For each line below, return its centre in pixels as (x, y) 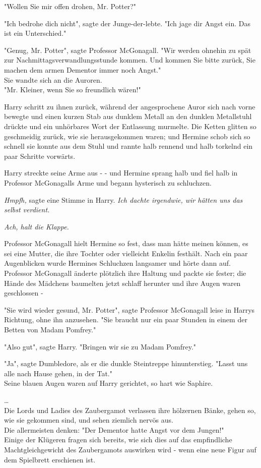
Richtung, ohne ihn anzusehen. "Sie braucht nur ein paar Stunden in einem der (126, 319)
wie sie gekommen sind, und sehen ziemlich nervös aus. (89, 420)
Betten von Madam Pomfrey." (50, 330)
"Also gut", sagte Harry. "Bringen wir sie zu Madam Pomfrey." (100, 346)
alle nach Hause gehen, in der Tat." (58, 373)
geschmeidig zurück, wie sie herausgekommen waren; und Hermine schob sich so (127, 136)
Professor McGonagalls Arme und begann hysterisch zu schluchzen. (108, 182)
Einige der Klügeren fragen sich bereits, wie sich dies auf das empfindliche (118, 440)
